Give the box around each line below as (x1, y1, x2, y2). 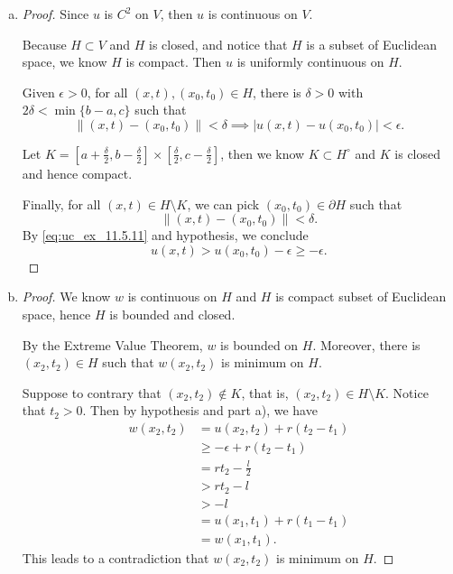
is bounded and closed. (109, 304, 236, 323)
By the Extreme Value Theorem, (22, 335, 203, 354)
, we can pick (187, 194, 260, 213)
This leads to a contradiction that (22, 548, 209, 567)
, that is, (241, 383, 289, 402)
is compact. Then (125, 52, 222, 71)
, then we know (220, 143, 305, 162)
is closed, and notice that (149, 34, 288, 53)
